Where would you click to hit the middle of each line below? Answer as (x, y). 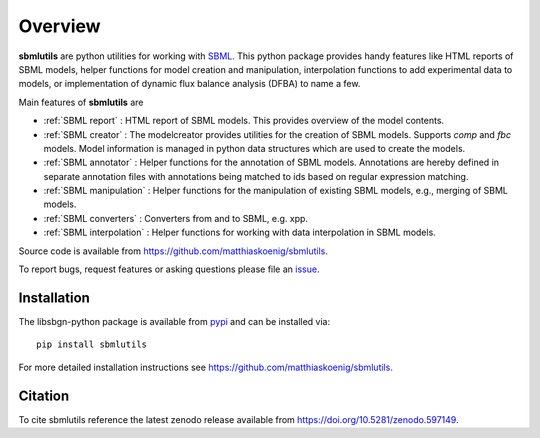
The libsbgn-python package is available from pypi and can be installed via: (174, 321)
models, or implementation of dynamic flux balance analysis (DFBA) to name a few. (189, 84)
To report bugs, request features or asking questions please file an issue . (169, 269)
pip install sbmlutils (92, 344)
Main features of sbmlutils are (81, 102)
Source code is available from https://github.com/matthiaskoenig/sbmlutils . (173, 251)
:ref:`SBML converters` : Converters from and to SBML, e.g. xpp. (176, 218)
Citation (44, 395)
